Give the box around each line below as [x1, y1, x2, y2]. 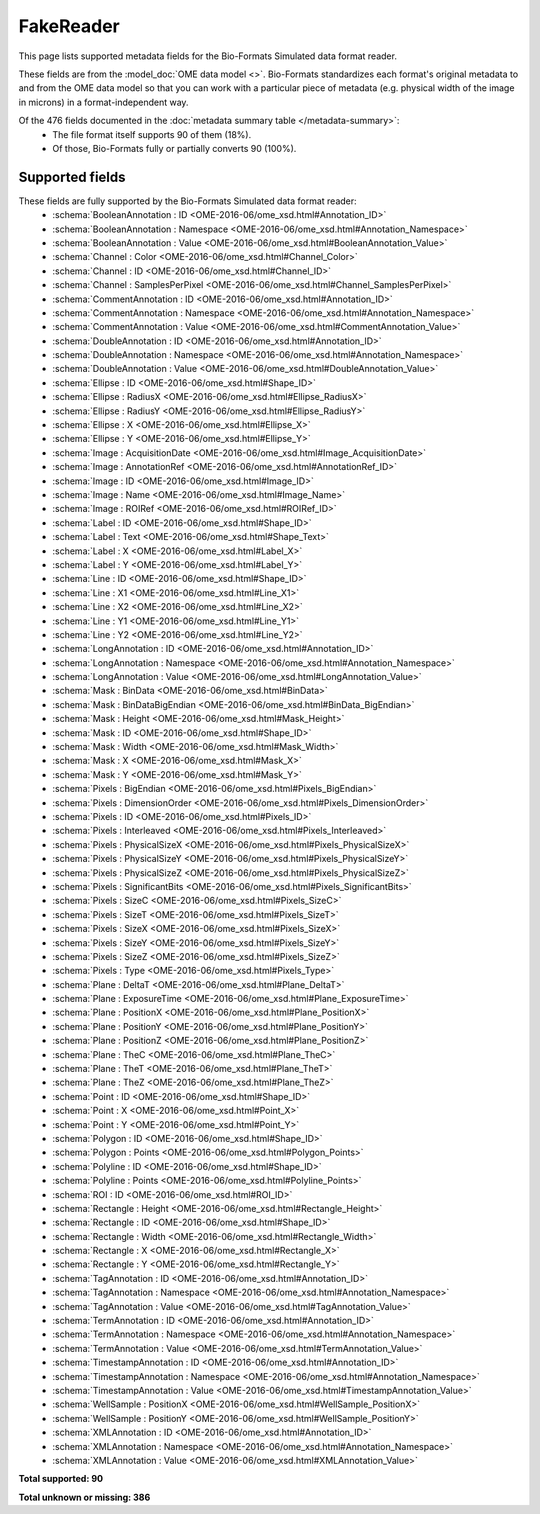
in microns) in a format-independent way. [18, 96, 189, 108]
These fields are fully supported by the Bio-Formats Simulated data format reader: [18, 195, 357, 207]
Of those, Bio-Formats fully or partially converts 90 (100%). [52, 142, 297, 154]
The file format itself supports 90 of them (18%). [52, 128, 252, 140]
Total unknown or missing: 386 [18, 1491, 151, 1503]
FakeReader [18, 15, 120, 37]
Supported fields [18, 168, 126, 185]
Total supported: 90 [18, 1473, 104, 1485]
